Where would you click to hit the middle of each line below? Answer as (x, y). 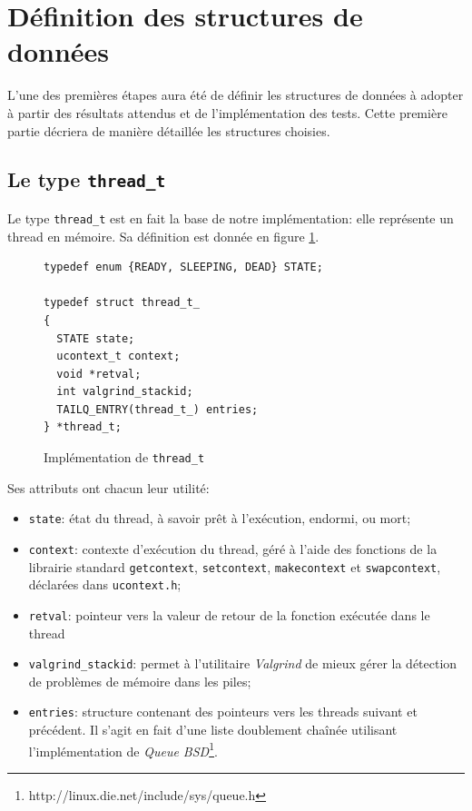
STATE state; (96, 338)
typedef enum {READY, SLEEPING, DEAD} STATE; (183, 267)
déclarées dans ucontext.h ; (105, 584)
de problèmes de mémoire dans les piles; (140, 681)
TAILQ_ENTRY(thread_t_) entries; (157, 409)
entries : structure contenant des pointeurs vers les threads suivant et (223, 712)
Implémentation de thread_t (124, 457)
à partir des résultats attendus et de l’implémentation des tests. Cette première (227, 112)
